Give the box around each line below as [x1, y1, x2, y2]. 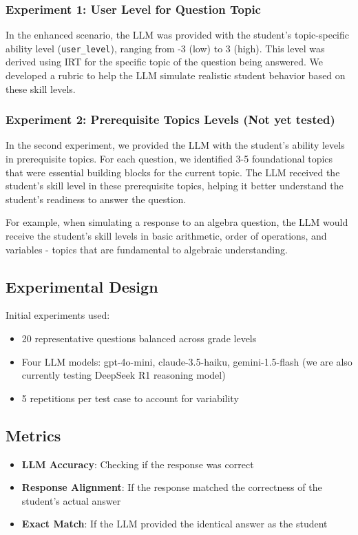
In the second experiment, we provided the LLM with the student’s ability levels [6, 138, 345, 152]
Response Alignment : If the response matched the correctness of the [21, 480, 322, 494]
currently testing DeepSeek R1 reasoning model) [21, 368, 226, 382]
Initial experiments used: [6, 308, 110, 322]
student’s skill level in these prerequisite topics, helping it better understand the [6, 178, 344, 193]
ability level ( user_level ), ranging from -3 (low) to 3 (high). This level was [6, 41, 325, 55]
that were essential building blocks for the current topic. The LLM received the [6, 165, 340, 179]
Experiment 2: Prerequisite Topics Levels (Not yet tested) [6, 111, 335, 128]
